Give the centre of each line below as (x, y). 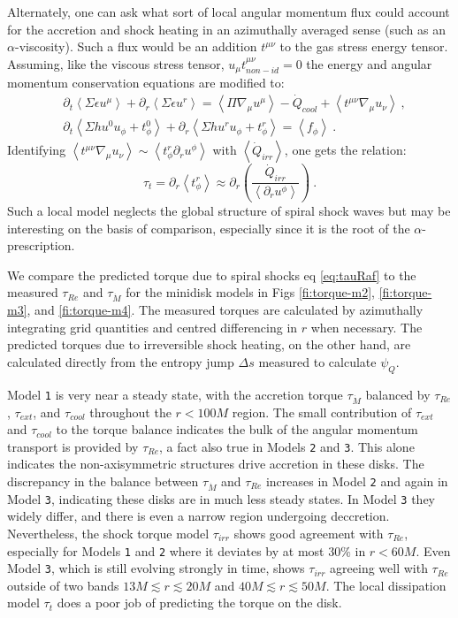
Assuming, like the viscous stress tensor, (116, 63)
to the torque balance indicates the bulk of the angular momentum (237, 429)
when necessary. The (366, 327)
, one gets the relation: (345, 150)
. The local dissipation (386, 585)
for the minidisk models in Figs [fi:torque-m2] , (250, 292)
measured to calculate (317, 361)
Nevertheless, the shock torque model (108, 533)
